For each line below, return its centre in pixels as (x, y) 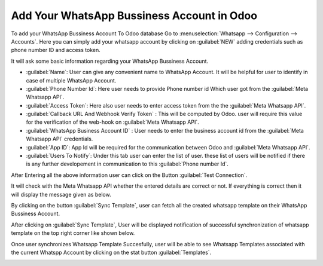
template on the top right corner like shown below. (73, 233)
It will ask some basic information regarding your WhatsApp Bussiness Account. (110, 61)
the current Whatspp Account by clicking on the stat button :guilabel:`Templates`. (111, 252)
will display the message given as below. (61, 194)
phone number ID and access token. (56, 50)
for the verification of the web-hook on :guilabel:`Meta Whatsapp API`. (113, 122)
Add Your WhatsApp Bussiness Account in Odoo (134, 16)
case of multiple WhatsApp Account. (71, 80)
